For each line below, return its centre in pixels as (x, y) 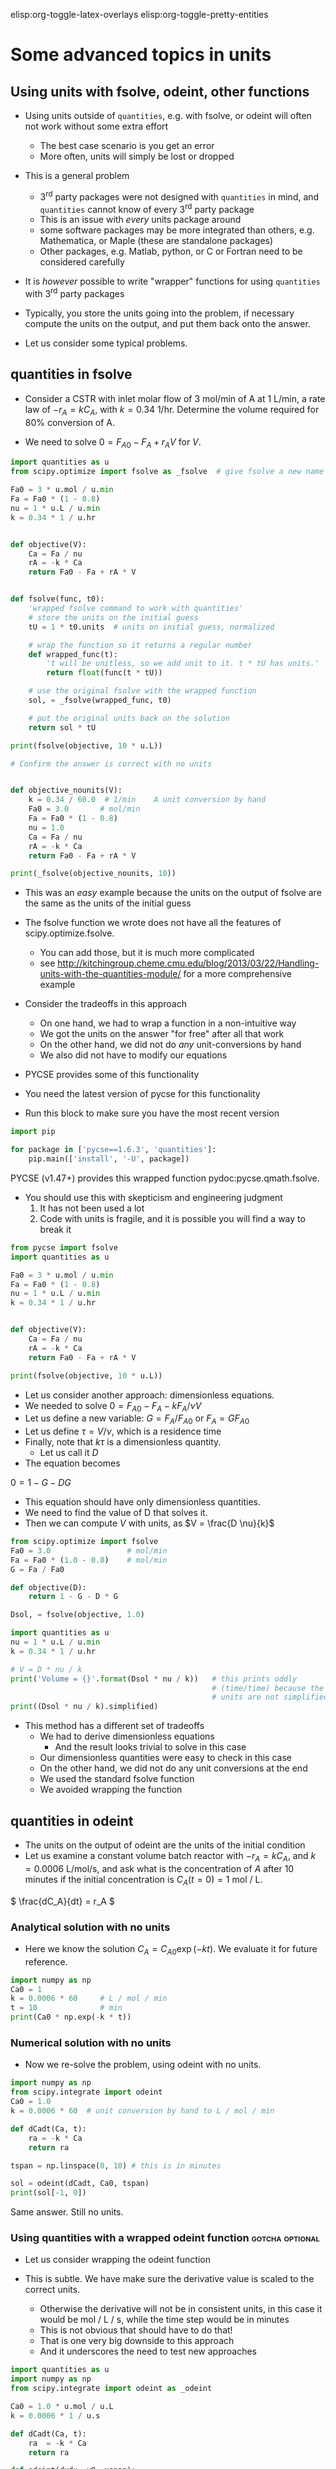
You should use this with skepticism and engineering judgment (153, 1197)
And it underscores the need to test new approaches (148, 2351)
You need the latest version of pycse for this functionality (142, 1094)
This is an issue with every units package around (140, 220)
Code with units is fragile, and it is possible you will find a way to (172, 1218)
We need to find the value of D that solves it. (116, 1513)
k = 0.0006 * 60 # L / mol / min (89, 1999)
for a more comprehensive (238, 974)
